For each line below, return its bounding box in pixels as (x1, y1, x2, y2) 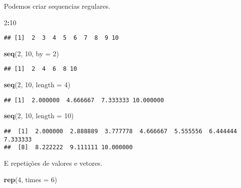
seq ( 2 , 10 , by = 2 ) (4, 48, 59, 58)
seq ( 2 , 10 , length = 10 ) (4, 110, 74, 121)
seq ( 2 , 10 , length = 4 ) (4, 79, 70, 90)
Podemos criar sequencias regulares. (4, 1, 110, 11)
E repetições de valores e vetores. (4, 157, 103, 168)
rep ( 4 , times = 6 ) (4, 174, 57, 184)
